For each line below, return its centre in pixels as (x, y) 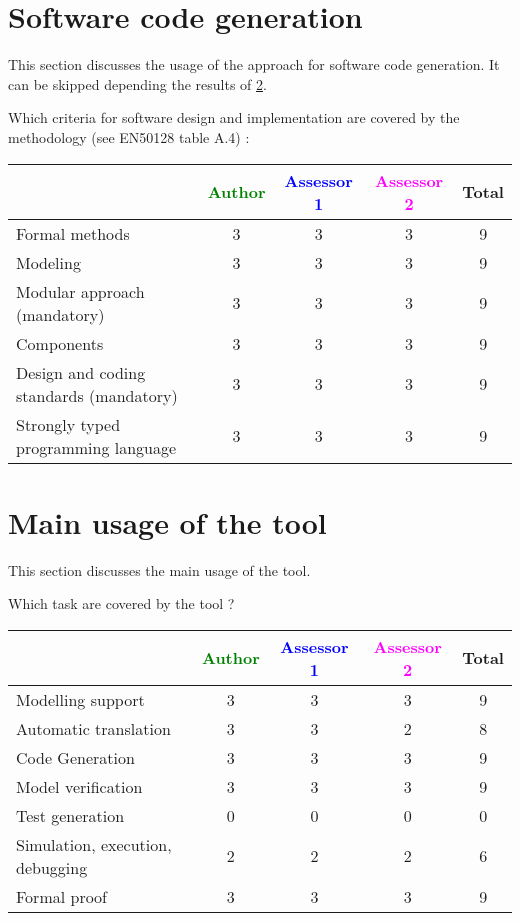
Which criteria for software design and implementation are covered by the (234, 117)
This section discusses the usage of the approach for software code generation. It (254, 64)
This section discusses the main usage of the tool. (159, 569)
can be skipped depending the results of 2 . (137, 83)
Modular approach (80, 291)
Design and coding (81, 372)
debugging (52, 867)
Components (60, 343)
